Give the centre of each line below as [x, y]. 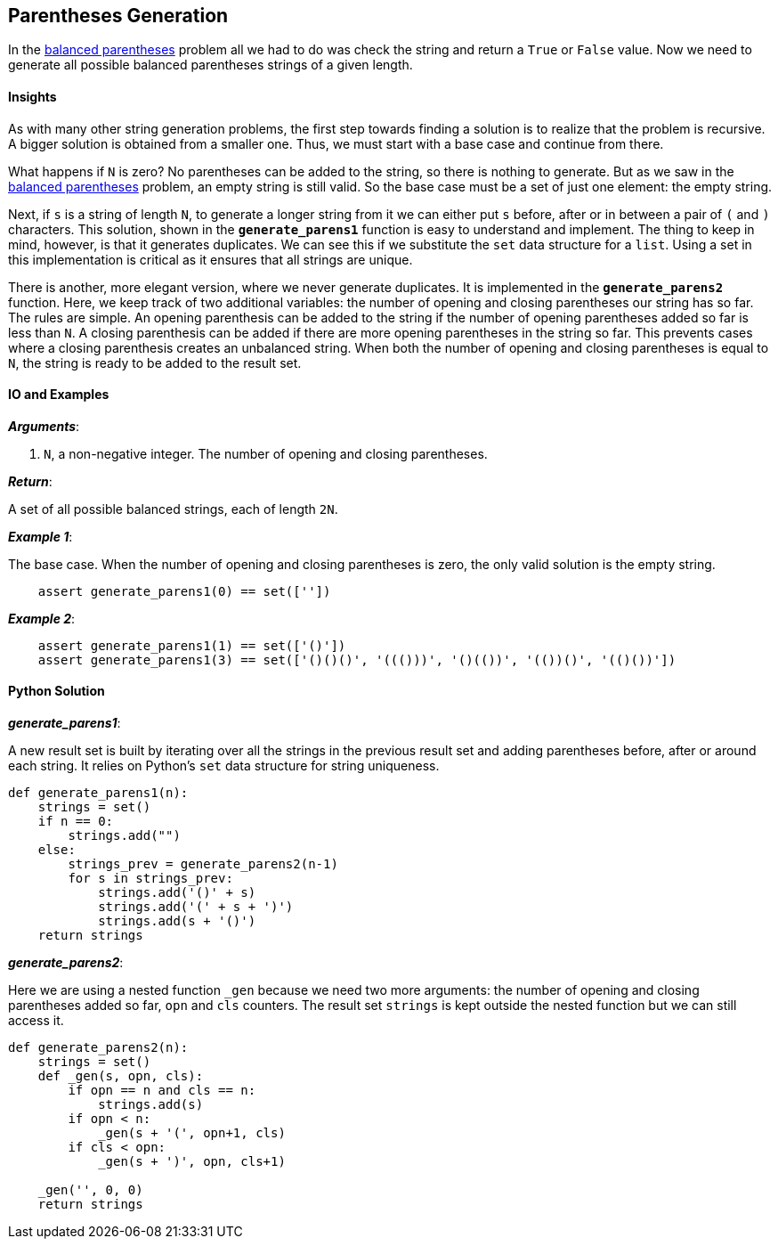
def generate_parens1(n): [98, 793]
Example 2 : [42, 618]
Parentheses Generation [118, 16]
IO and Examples [59, 395]
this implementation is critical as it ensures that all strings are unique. [211, 259]
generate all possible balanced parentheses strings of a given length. [211, 65]
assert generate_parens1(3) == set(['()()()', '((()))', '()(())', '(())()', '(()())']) [357, 660]
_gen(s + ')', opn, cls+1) [192, 1162]
